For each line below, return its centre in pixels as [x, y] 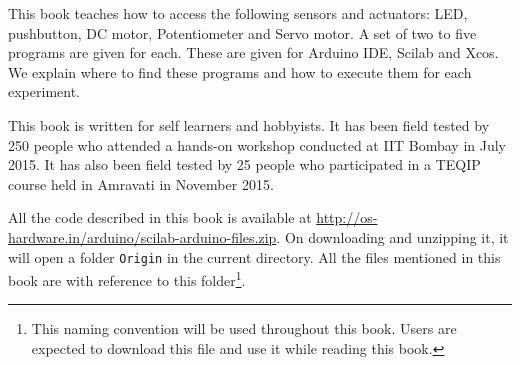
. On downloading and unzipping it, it [392, 236]
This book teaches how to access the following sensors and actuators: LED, [238, 13]
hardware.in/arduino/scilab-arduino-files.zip [142, 236]
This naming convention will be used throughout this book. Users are [244, 328]
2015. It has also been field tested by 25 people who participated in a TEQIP [244, 164]
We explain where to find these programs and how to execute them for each [240, 71]
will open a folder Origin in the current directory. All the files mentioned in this [254, 256]
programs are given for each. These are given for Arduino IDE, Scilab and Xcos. [253, 52]
